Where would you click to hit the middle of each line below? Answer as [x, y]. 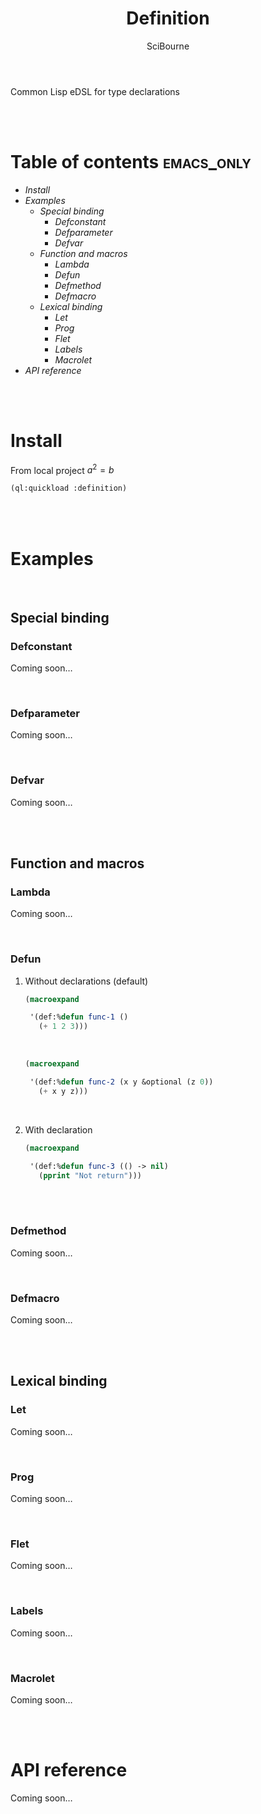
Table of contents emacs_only [131, 162]
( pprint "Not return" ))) [90, 1175]
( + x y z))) [63, 1091]
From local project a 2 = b [62, 469]
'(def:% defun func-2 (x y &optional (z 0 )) [121, 1082]
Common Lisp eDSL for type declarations [95, 91]
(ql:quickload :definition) [69, 488]
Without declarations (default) [86, 981]
